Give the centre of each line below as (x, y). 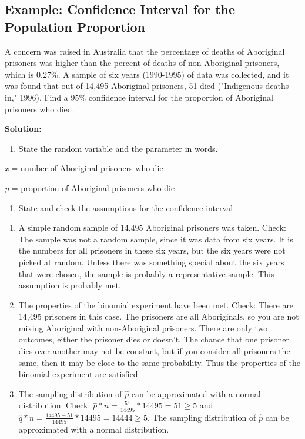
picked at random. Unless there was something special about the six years (151, 262)
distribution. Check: (54, 405)
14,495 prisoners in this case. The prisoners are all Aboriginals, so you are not (159, 316)
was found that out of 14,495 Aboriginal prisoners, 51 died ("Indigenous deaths (147, 86)
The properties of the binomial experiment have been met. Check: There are (156, 305)
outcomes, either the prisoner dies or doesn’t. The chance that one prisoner (154, 339)
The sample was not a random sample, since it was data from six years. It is (156, 239)
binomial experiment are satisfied (78, 374)
